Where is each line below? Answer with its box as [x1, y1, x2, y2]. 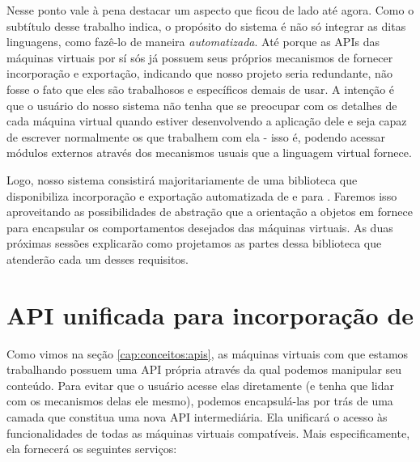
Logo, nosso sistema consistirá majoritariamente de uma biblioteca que [6, 171, 358, 188]
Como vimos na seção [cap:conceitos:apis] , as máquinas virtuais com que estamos [6, 345, 409, 362]
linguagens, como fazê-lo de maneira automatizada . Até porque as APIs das [6, 33, 380, 50]
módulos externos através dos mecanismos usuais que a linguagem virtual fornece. [6, 144, 412, 161]
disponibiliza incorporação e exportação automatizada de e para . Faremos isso [6, 187, 397, 204]
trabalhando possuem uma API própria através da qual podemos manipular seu [6, 361, 402, 378]
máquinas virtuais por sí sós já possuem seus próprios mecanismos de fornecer [6, 49, 393, 66]
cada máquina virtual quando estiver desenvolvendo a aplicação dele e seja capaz [6, 112, 407, 129]
